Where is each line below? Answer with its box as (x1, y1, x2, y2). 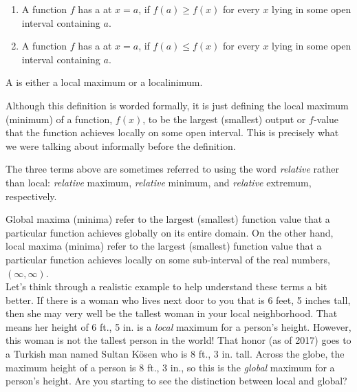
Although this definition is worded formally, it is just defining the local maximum (6, 98, 349, 112)
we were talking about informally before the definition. (6, 138, 236, 153)
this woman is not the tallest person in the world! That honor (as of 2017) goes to (6, 333, 351, 347)
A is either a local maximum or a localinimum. (6, 75, 203, 89)
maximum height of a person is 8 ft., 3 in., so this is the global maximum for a (6, 360, 335, 374)
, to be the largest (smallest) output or (142, 111, 306, 126)
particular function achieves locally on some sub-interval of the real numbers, (6, 252, 330, 266)
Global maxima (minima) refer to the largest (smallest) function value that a (6, 212, 330, 226)
